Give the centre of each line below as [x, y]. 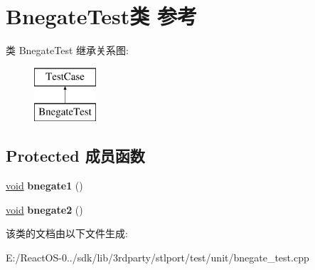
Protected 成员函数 [75, 156]
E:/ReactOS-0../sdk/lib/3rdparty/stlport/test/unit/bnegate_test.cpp [157, 257]
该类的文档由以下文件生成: [67, 233]
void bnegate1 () [44, 186]
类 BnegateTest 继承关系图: [67, 50]
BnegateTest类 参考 [101, 16]
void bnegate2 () [44, 209]
